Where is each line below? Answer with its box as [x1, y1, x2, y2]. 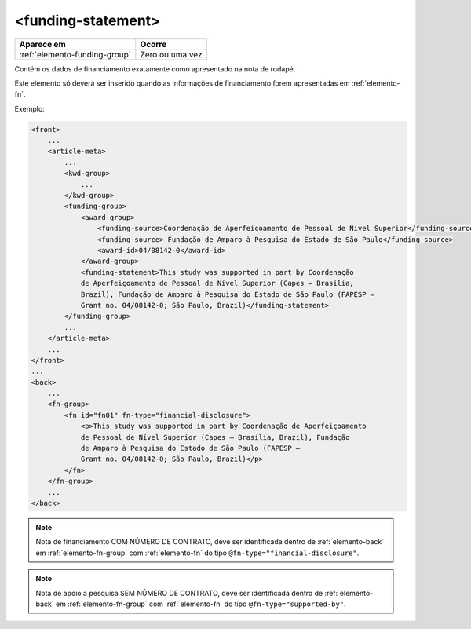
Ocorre [140, 38, 167, 49]
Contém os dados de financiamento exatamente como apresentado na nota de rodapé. [14, 64, 296, 74]
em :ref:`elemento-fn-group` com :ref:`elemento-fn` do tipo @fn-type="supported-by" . [55, 599, 346, 609]
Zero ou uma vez [140, 49, 203, 60]
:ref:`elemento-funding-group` [19, 49, 132, 60]
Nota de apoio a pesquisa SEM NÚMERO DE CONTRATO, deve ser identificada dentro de [35, 588, 323, 598]
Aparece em [19, 38, 66, 49]
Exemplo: [14, 104, 45, 113]
